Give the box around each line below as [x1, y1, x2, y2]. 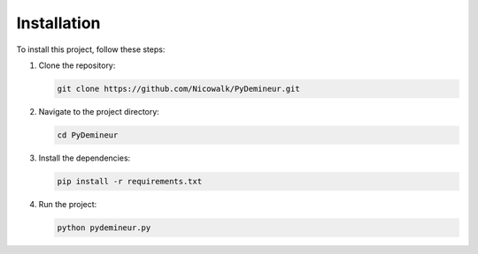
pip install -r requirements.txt [57, 176, 203, 186]
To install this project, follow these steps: [16, 44, 166, 55]
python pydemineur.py [57, 222, 151, 233]
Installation [16, 13, 101, 33]
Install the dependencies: [38, 153, 131, 163]
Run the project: [38, 198, 97, 209]
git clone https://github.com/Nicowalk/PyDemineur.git [57, 84, 300, 93]
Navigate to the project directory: [38, 106, 159, 116]
